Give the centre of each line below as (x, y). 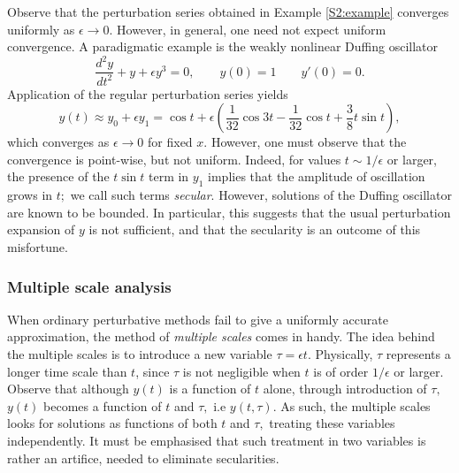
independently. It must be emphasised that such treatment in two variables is (217, 441)
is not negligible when (241, 371)
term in (169, 176)
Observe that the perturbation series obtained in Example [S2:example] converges (228, 11)
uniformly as (41, 29)
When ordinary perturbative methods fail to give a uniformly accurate (198, 319)
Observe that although (68, 389)
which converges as (58, 142)
